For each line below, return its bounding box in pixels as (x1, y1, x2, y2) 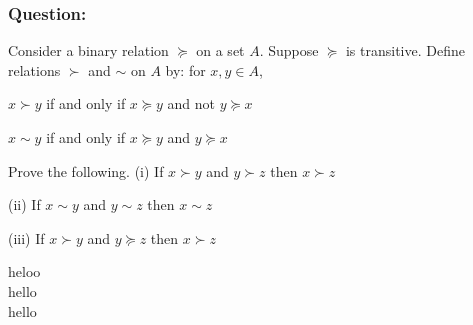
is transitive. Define (345, 40, 465, 61)
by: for (165, 59, 206, 80)
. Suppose (259, 40, 319, 61)
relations (8, 59, 61, 80)
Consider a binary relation (8, 40, 169, 61)
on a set (196, 40, 245, 61)
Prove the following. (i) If (8, 160, 164, 181)
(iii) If (8, 227, 45, 248)
